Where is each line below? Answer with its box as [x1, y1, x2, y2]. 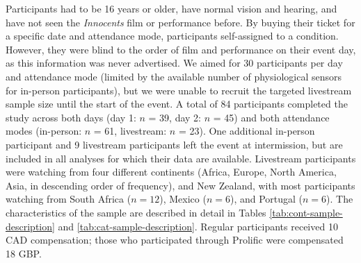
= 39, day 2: [148, 110, 201, 124]
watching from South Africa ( [6, 192, 131, 206]
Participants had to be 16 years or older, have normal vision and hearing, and [6, 1, 337, 15]
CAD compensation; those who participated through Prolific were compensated [6, 232, 344, 247]
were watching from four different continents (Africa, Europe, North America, [6, 164, 337, 179]
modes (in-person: [6, 124, 82, 138]
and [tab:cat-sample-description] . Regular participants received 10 [58, 219, 338, 233]
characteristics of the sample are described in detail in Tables [6, 205, 266, 219]
